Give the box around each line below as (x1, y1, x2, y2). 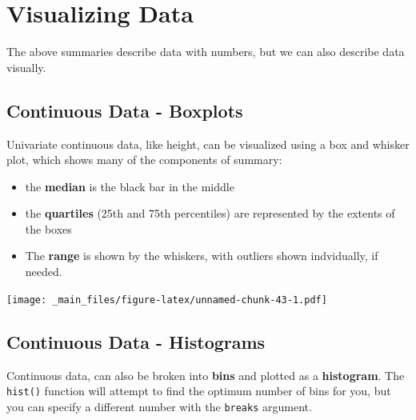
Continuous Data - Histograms (6, 329, 266, 354)
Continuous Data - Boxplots (6, 98, 243, 122)
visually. (6, 58, 46, 75)
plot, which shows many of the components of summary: (6, 151, 282, 168)
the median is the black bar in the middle (25, 178, 234, 194)
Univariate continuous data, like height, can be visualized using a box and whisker (6, 135, 410, 152)
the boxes (25, 220, 72, 237)
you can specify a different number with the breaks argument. (6, 398, 312, 414)
